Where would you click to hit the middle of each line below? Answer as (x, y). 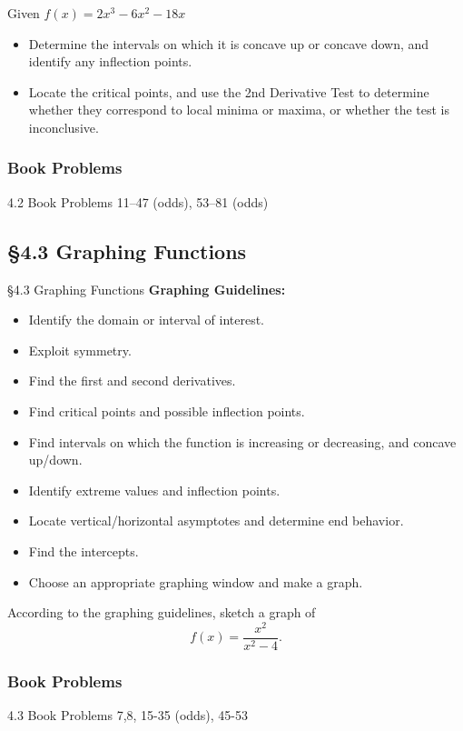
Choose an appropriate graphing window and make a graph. (196, 581)
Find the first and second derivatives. (132, 381)
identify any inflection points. (110, 61)
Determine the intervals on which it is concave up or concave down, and (229, 43)
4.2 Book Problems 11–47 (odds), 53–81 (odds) (138, 201)
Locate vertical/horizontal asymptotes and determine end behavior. (216, 521)
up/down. (55, 460)
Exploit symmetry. (80, 350)
